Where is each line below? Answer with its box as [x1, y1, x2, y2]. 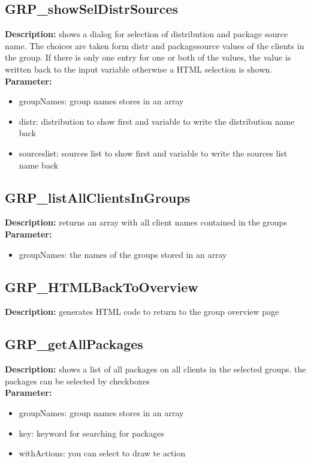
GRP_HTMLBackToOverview [5, 277, 198, 296]
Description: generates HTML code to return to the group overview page [5, 305, 279, 318]
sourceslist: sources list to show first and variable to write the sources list [19, 146, 288, 159]
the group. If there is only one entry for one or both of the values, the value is [5, 51, 291, 64]
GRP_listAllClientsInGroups [5, 188, 191, 206]
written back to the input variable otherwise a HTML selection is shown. [5, 62, 273, 75]
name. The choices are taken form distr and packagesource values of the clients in [5, 39, 304, 52]
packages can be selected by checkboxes [5, 374, 150, 387]
